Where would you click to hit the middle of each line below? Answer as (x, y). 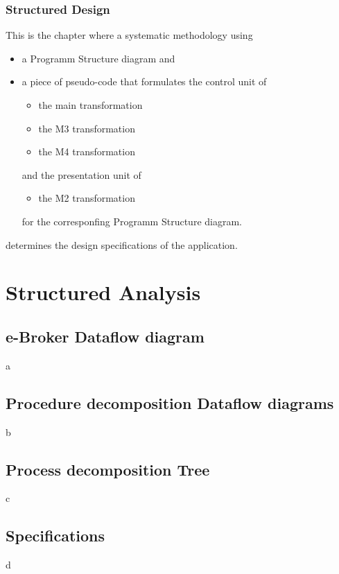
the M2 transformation (87, 198)
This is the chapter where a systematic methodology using (129, 35)
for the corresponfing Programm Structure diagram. (132, 221)
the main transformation (90, 105)
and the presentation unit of (81, 174)
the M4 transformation (87, 151)
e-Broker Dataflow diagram (105, 336)
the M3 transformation (87, 128)
